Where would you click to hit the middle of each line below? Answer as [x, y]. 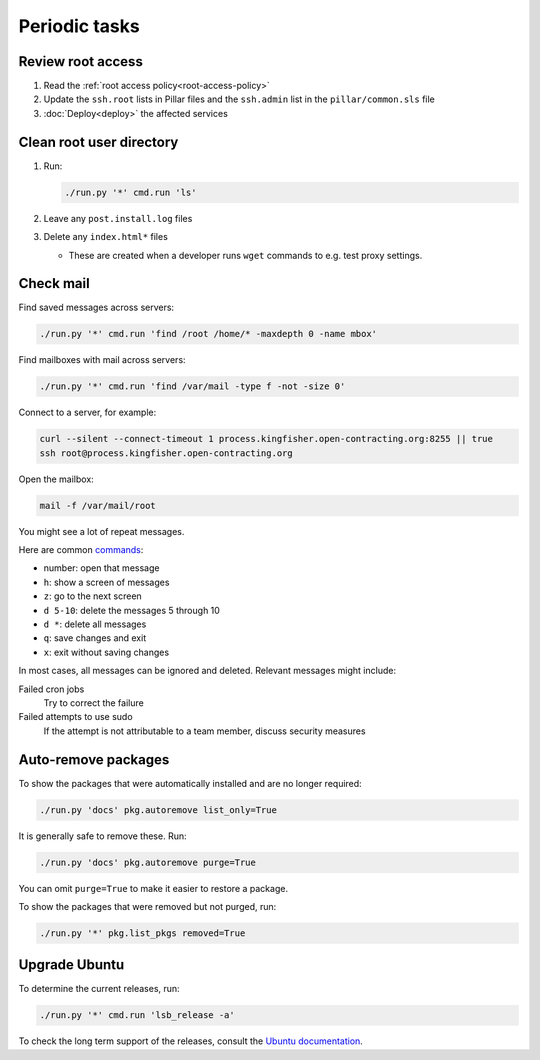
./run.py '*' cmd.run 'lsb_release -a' [137, 1015]
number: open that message [101, 568]
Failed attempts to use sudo [76, 717]
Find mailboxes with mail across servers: [102, 360]
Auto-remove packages [94, 759]
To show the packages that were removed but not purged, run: [147, 906]
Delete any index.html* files [106, 237]
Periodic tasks [79, 26]
